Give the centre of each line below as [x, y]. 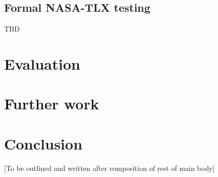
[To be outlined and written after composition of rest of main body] [110, 168]
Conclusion [43, 143]
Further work [52, 104]
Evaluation [42, 63]
